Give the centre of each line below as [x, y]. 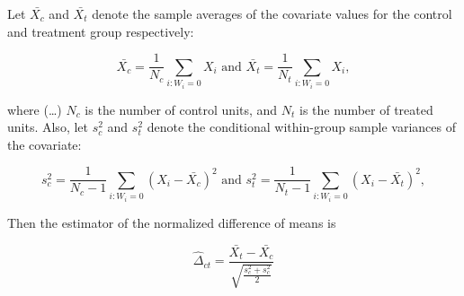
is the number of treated [366, 109]
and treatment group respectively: [101, 31]
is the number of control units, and [181, 109]
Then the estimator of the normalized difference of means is [172, 222]
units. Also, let [48, 127]
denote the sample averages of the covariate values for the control [272, 13]
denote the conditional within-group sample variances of [302, 127]
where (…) [35, 109]
